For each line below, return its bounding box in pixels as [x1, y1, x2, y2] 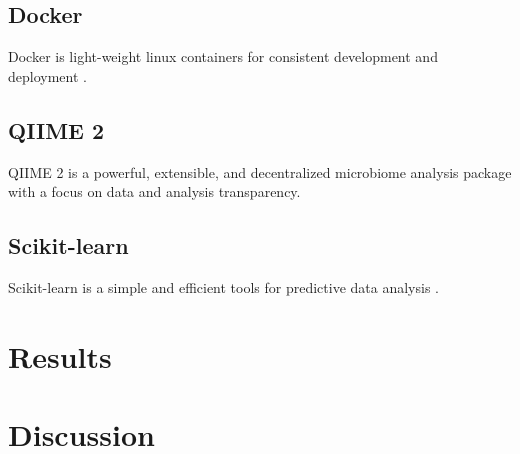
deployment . [8, 65, 87, 86]
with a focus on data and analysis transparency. [8, 181, 301, 202]
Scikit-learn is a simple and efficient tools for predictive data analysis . [8, 276, 440, 297]
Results [8, 335, 112, 376]
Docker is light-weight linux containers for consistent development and [8, 46, 438, 67]
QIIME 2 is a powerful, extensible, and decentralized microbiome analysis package [8, 161, 512, 182]
